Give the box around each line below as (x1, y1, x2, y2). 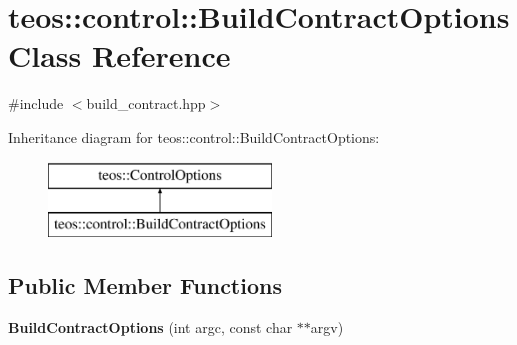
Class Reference (8, 35, 231, 76)
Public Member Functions (8, 270, 282, 301)
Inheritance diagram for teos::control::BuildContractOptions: (8, 126, 380, 147)
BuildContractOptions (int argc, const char (8, 316, 293, 337)
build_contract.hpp (86, 93, 206, 114)
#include (8, 93, 64, 114)
